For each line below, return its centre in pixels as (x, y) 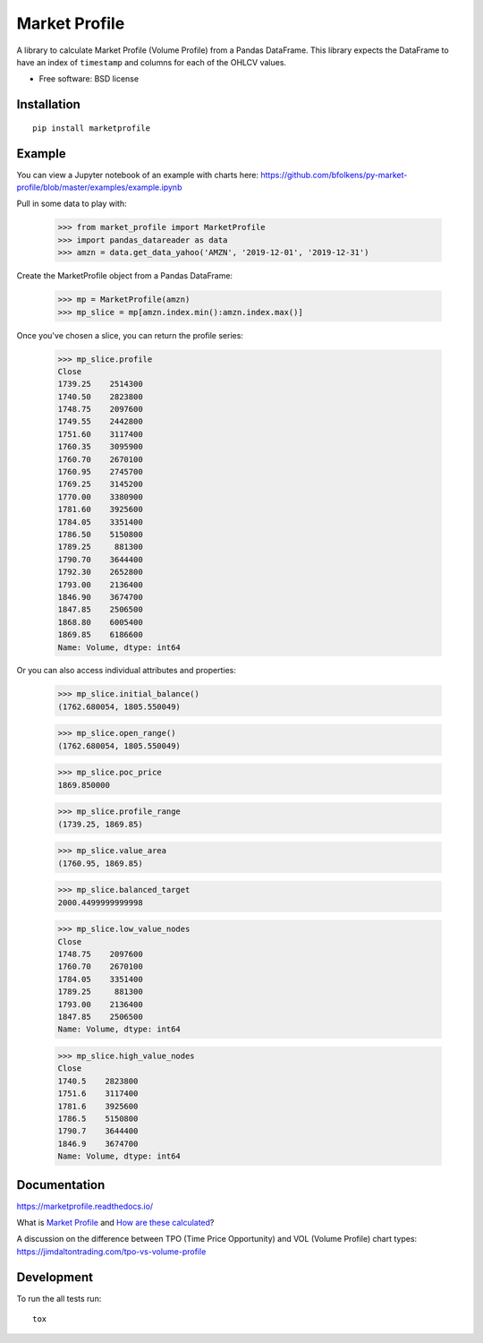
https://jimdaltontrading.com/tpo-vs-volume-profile (111, 1251)
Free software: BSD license (89, 79)
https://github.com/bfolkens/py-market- (334, 175)
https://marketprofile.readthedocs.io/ (85, 1206)
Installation (48, 104)
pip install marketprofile (92, 128)
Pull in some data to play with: (72, 204)
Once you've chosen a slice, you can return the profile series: (130, 335)
